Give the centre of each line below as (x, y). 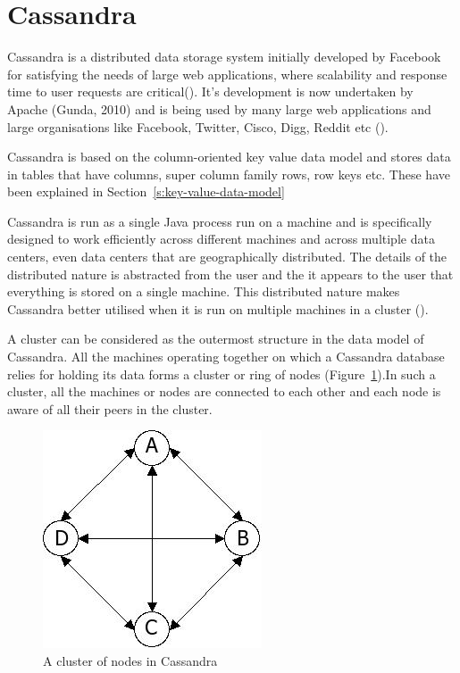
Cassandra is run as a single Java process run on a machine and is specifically (220, 221)
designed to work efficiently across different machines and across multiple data (221, 239)
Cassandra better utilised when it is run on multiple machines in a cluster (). (218, 308)
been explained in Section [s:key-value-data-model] (146, 191)
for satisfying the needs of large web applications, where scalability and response (227, 74)
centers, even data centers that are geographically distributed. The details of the (227, 257)
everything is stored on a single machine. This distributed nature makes (204, 291)
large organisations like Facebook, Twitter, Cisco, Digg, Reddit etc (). (198, 126)
